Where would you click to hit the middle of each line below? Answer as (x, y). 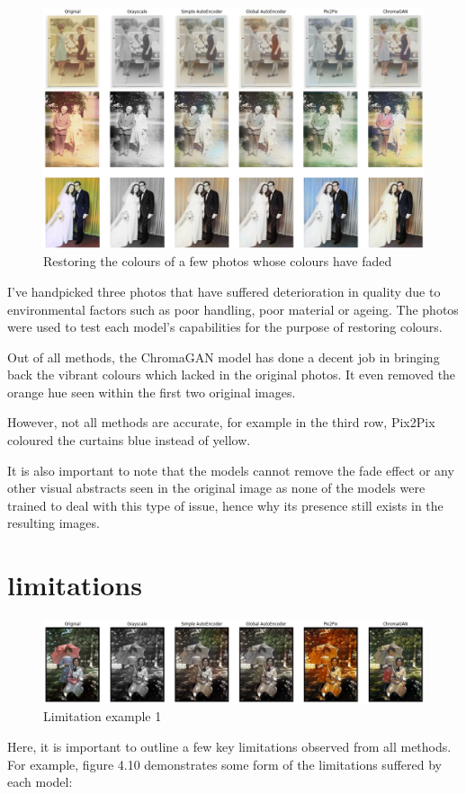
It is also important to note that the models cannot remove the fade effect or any (231, 470)
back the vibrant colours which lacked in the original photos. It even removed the (232, 375)
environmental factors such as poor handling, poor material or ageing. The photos (233, 309)
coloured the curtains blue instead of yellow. (129, 440)
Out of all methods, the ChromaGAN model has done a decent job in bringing (224, 357)
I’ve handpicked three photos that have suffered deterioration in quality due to (224, 291)
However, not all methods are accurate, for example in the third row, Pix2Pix (221, 422)
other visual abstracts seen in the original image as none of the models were (216, 488)
